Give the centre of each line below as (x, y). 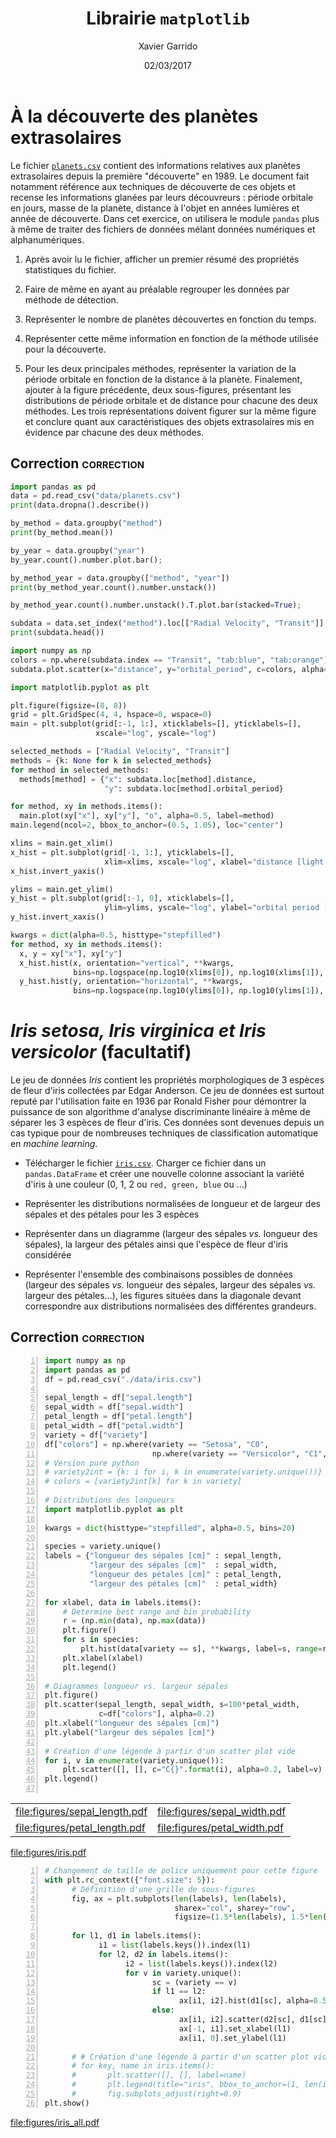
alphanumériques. (47, 239)
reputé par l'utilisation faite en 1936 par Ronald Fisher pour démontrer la (158, 1101)
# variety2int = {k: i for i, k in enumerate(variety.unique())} (183, 1472)
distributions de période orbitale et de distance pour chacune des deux (171, 400)
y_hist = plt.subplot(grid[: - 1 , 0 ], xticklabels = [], (122, 898)
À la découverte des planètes (134, 116)
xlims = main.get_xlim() (62, 843)
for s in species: (101, 1640)
